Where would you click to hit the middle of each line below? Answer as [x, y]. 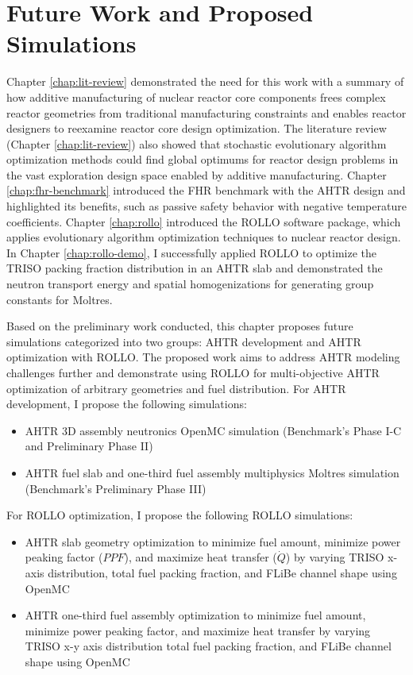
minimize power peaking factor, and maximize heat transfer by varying [198, 630]
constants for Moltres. [60, 299]
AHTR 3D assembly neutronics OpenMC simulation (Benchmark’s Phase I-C [213, 430]
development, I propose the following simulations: [127, 404]
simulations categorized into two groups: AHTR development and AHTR [184, 341]
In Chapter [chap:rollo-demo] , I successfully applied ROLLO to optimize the [192, 252]
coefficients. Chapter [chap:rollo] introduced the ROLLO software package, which [204, 221]
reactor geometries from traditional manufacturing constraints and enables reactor [206, 112]
